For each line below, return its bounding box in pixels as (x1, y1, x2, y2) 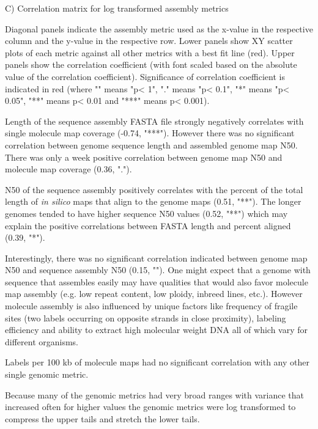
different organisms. (5, 335, 79, 348)
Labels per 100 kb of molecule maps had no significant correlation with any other (5, 356, 309, 369)
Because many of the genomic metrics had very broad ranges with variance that (5, 388, 305, 401)
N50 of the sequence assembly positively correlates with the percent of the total (5, 183, 303, 196)
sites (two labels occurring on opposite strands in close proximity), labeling (5, 311, 286, 324)
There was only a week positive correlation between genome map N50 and (5, 150, 283, 163)
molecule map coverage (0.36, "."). (5, 163, 132, 175)
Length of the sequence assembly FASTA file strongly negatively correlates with (5, 114, 304, 127)
